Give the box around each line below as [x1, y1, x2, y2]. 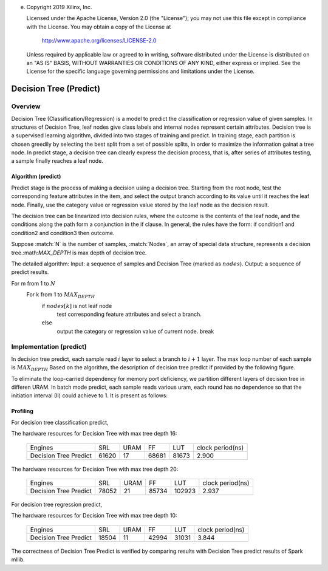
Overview [11, 102, 41, 111]
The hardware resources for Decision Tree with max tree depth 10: [11, 512, 177, 519]
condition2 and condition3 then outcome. [11, 229, 115, 236]
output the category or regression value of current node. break [56, 327, 214, 335]
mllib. [11, 556, 26, 563]
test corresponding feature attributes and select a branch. [56, 310, 202, 318]
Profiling [11, 408, 33, 415]
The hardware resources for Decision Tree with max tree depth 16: [11, 430, 177, 437]
